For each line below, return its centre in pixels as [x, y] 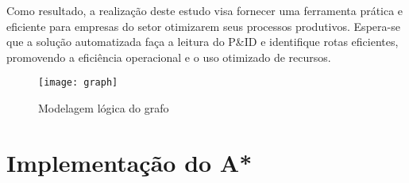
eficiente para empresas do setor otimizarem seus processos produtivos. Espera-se [203, 26]
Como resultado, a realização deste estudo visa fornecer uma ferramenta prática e [205, 10]
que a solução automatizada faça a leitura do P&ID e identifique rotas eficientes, [203, 42]
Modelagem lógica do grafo [104, 108]
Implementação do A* [129, 162]
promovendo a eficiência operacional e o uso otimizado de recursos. [169, 57]
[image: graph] [78, 83]
